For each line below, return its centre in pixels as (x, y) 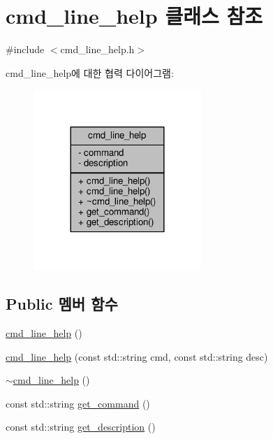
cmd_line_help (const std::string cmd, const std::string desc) (137, 356)
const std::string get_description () (81, 427)
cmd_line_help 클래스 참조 (134, 16)
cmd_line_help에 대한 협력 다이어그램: (90, 72)
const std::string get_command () (78, 403)
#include (25, 49)
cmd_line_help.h (97, 49)
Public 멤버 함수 (62, 304)
